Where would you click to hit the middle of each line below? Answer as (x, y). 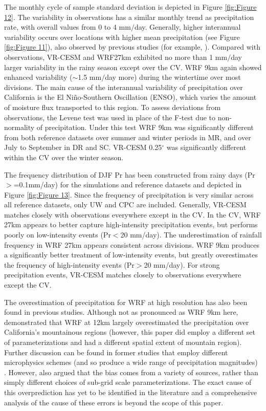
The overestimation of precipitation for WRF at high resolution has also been (126, 302)
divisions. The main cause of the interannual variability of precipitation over (124, 87)
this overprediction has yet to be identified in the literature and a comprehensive (130, 392)
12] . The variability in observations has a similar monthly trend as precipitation (129, 17)
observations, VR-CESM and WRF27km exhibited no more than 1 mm (116, 57)
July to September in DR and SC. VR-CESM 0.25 (83, 147)
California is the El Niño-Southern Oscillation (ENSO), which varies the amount (130, 97)
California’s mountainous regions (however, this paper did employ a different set (130, 332)
